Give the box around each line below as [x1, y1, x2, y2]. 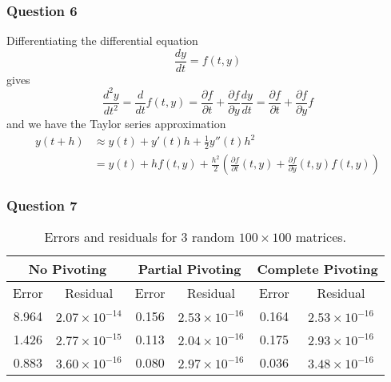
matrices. [295, 227, 346, 247]
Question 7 [6, 195, 78, 215]
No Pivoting [28, 259, 107, 279]
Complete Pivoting [257, 259, 378, 279]
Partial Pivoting [138, 259, 241, 279]
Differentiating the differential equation [6, 32, 198, 49]
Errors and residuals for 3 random [44, 227, 235, 247]
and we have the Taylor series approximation [6, 115, 226, 132]
